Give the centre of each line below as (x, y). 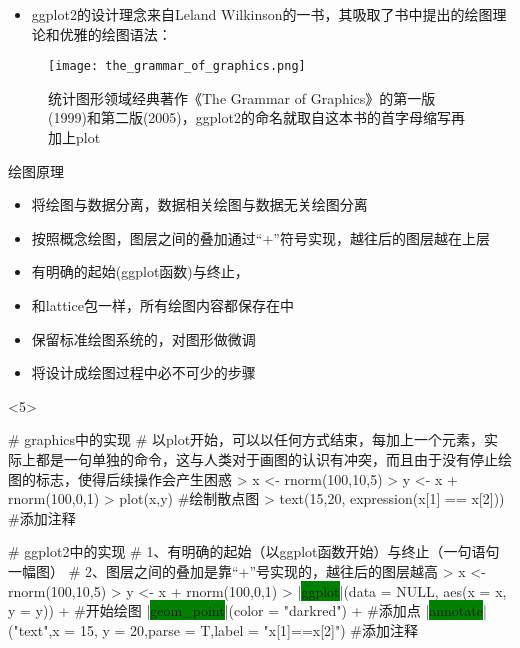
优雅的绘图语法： (115, 33)
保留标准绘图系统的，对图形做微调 (143, 338)
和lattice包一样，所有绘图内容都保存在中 (162, 305)
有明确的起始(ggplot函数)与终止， (140, 271)
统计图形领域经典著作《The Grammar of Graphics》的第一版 (242, 97)
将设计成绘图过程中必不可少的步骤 (143, 372)
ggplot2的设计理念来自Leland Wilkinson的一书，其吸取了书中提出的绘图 (262, 14)
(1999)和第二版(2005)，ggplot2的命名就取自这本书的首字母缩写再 (256, 117)
